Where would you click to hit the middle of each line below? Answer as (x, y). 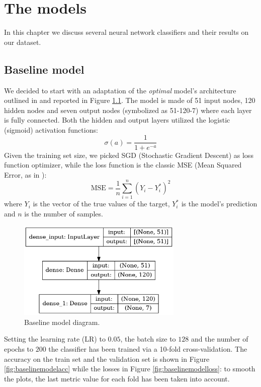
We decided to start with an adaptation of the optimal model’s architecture (120, 90)
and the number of (220, 339)
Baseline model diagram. (62, 322)
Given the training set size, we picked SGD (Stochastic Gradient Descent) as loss (129, 155)
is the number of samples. (64, 214)
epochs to (19, 348)
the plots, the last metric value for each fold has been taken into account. (117, 378)
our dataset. (23, 42)
